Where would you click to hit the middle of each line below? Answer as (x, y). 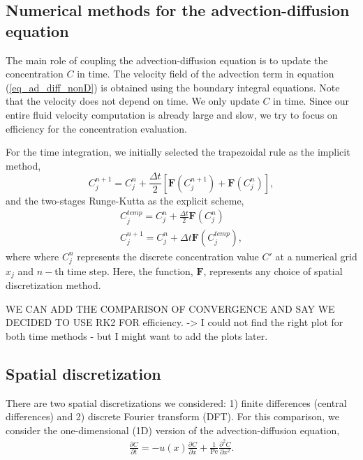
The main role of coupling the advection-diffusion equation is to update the (167, 60)
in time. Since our (311, 101)
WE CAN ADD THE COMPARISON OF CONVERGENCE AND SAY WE (170, 308)
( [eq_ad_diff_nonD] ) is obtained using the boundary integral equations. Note (173, 87)
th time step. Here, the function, (124, 270)
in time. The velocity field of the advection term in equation (206, 74)
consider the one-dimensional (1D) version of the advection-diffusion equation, (173, 430)
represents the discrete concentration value (168, 256)
